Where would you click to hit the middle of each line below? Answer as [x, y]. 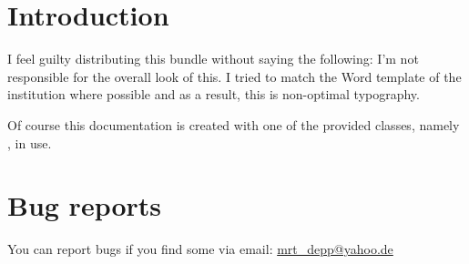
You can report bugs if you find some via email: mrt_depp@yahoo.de [200, 249]
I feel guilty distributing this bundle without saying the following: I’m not [213, 59]
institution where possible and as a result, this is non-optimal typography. [214, 94]
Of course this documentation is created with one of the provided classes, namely [234, 124]
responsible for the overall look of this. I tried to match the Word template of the [234, 76]
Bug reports [85, 205]
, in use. [30, 142]
